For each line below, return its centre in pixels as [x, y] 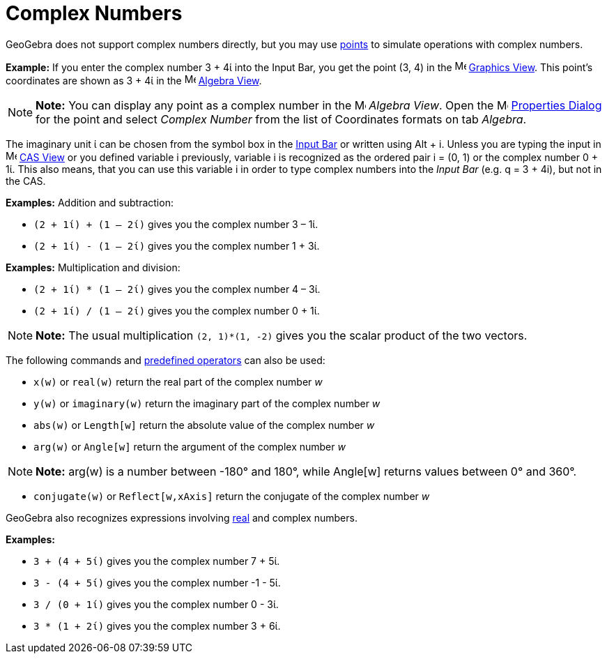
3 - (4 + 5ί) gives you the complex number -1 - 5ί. [157, 582]
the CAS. [26, 181]
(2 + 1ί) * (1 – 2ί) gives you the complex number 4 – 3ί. [177, 289]
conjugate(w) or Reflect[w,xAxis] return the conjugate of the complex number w [232, 496]
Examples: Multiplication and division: [93, 267]
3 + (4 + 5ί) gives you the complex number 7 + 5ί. [157, 561]
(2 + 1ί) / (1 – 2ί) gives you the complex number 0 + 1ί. [177, 310]
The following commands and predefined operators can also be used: [166, 360]
